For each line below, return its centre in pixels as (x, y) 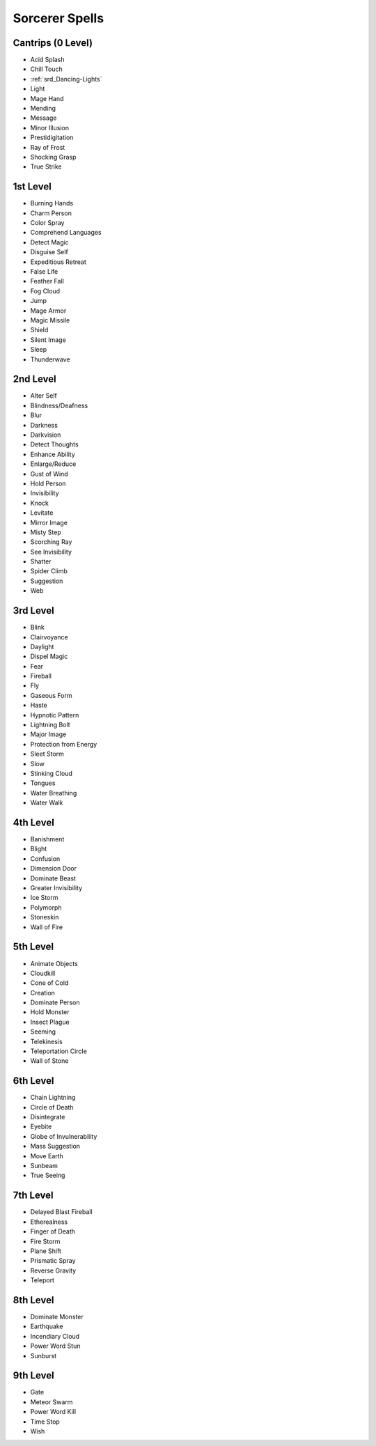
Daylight (42, 646)
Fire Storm (45, 1241)
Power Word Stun (55, 1346)
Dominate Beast (53, 878)
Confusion (45, 858)
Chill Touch (46, 69)
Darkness (44, 425)
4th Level (34, 822)
